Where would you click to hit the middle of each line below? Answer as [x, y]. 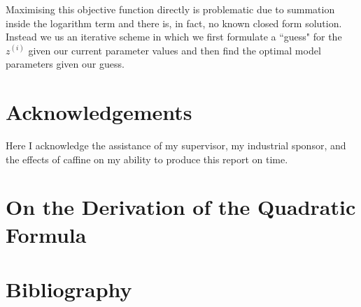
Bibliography [69, 289]
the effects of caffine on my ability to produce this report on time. [147, 159]
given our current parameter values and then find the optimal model [175, 50]
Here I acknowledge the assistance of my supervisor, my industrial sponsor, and [176, 145]
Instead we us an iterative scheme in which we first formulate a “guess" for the [174, 37]
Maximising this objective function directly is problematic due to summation [170, 9]
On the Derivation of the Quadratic [181, 207]
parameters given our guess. [65, 64]
